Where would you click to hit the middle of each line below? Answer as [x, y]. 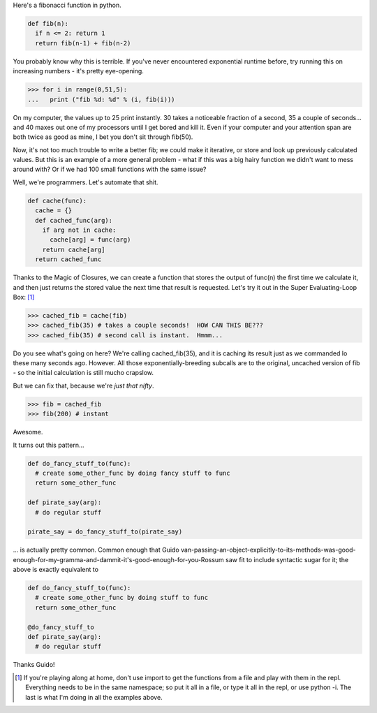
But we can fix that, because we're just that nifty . [83, 385]
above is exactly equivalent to [56, 570]
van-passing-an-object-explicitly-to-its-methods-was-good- [268, 550]
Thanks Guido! [34, 665]
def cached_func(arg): [74, 220]
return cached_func [68, 259]
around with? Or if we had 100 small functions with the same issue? [110, 169]
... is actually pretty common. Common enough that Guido [96, 550]
